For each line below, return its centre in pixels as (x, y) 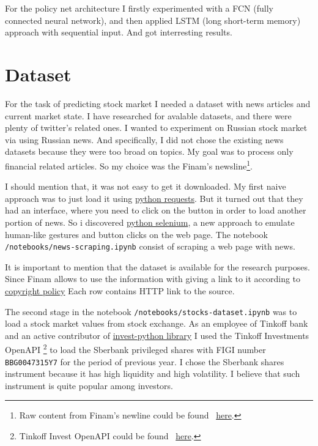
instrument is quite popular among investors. (89, 385)
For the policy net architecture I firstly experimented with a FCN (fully (139, 8)
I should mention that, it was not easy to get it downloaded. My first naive (146, 186)
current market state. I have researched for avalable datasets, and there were (148, 115)
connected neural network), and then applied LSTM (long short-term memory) (153, 20)
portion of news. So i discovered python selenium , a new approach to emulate (150, 222)
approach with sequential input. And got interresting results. (119, 32)
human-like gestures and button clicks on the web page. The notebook (136, 234)
